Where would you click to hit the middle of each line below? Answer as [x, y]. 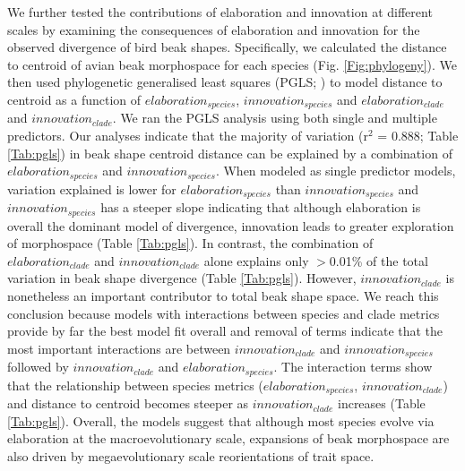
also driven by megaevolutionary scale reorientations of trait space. [191, 455]
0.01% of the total [379, 260]
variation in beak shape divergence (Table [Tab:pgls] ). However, [182, 278]
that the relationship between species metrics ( [135, 385]
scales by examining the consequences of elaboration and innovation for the [214, 29]
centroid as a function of [74, 99]
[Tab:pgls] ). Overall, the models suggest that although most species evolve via [221, 420]
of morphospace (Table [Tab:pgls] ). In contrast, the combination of [190, 243]
